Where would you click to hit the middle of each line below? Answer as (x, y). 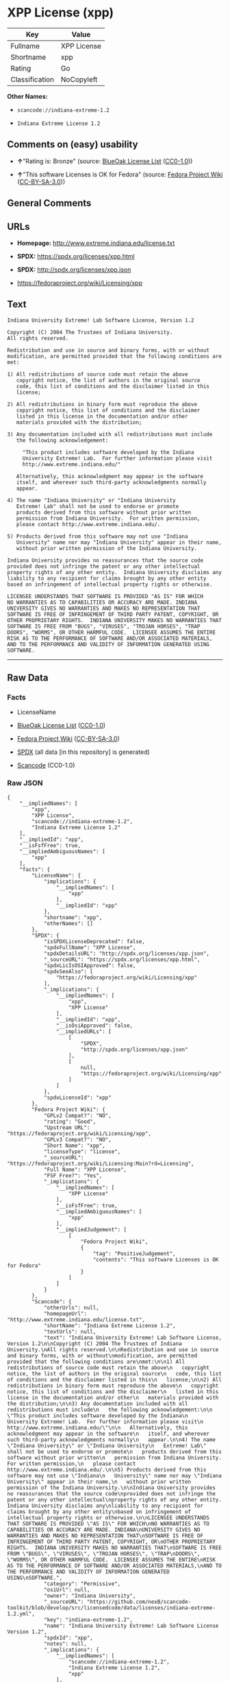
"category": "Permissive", (82, 1584)
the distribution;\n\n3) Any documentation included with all (98, 1403)
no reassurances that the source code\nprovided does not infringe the (111, 1493)
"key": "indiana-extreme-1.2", (88, 1620)
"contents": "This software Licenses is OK (156, 1259)
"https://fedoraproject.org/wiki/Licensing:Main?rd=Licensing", (101, 1163)
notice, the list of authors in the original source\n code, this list (115, 1373)
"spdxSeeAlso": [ (68, 971)
